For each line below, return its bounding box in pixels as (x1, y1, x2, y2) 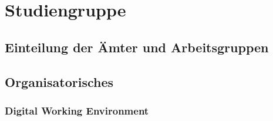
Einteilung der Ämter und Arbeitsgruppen (5, 38, 269, 56)
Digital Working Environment (5, 103, 149, 117)
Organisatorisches (5, 72, 114, 90)
